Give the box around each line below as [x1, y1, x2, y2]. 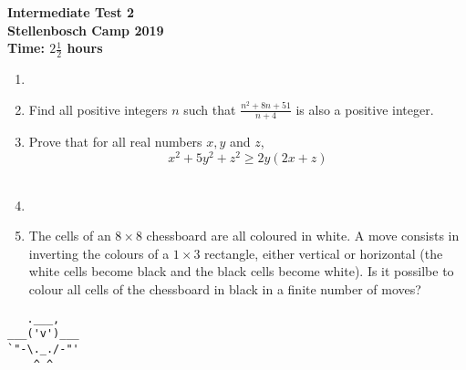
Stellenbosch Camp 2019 [7, 20, 164, 39]
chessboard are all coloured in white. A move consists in [146, 226, 460, 245]
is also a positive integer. [295, 99, 434, 118]
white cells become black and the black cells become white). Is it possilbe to [28, 262, 454, 281]
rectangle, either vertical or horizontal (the [204, 243, 443, 262]
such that [183, 99, 236, 118]
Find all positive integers [28, 99, 168, 118]
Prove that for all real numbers [28, 132, 202, 151]
